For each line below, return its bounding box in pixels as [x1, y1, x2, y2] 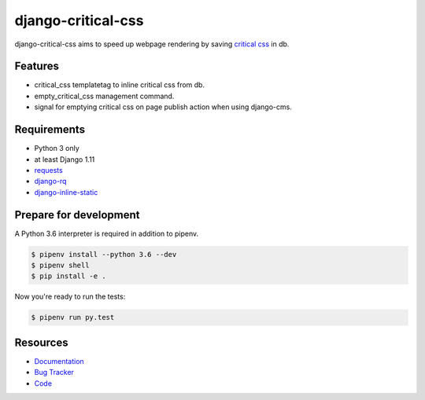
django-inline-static [34, 187, 98, 196]
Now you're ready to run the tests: [14, 292, 126, 302]
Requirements [14, 123, 86, 137]
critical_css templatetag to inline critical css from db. [34, 80, 205, 90]
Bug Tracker [34, 368, 75, 377]
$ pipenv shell [31, 260, 90, 270]
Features [14, 60, 59, 73]
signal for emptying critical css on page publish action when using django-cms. [34, 102, 293, 112]
